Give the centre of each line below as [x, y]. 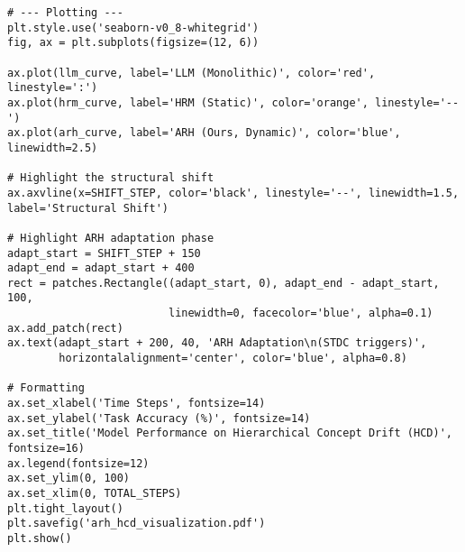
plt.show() [40, 538]
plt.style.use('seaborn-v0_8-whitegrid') [133, 28]
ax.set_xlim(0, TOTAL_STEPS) [95, 493]
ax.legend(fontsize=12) [78, 463]
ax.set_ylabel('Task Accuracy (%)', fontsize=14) [159, 418]
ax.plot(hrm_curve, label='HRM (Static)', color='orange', [188, 102]
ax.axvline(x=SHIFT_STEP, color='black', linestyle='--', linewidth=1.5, [233, 193]
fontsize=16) [46, 449]
